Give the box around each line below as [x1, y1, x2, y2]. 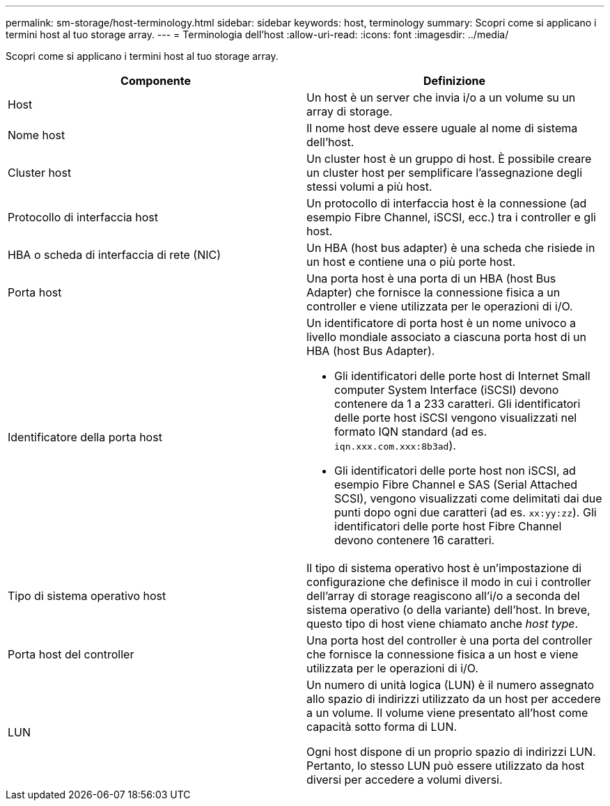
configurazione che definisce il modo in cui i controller [306, 575, 591, 589]
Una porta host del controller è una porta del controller [306, 633, 593, 647]
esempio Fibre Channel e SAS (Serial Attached [334, 477, 578, 491]
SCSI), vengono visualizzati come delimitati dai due [334, 491, 602, 505]
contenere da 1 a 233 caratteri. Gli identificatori [334, 397, 581, 411]
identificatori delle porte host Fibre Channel [334, 519, 562, 533]
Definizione [423, 74, 486, 88]
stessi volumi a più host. [306, 180, 432, 193]
